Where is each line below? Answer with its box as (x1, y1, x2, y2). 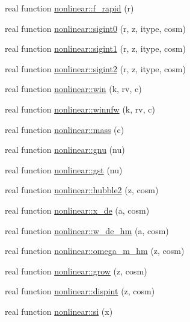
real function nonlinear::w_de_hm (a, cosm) (5, 224, 169, 237)
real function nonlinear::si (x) (5, 305, 113, 317)
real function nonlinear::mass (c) (5, 123, 124, 135)
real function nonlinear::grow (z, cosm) (5, 264, 147, 277)
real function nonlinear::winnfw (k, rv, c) (5, 102, 155, 115)
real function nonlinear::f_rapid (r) (5, 2, 134, 14)
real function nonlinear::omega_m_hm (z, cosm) (5, 244, 185, 257)
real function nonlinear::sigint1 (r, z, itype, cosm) (5, 42, 186, 55)
